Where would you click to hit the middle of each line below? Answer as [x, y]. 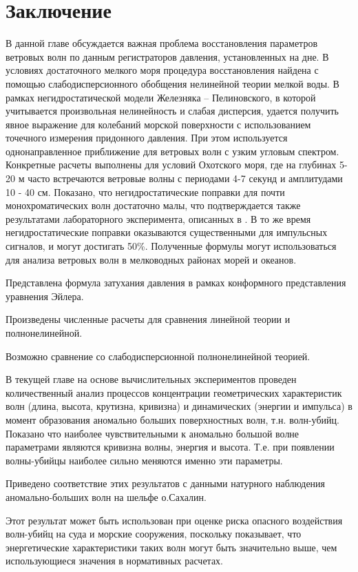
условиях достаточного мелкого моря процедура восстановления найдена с [162, 70]
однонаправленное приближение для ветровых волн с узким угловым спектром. [172, 151]
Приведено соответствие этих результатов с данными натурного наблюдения [166, 483]
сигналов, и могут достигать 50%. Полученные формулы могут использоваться [171, 246]
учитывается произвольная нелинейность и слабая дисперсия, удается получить [172, 111]
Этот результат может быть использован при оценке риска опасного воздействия [174, 520]
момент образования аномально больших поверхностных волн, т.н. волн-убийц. [172, 419]
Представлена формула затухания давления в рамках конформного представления [176, 283]
